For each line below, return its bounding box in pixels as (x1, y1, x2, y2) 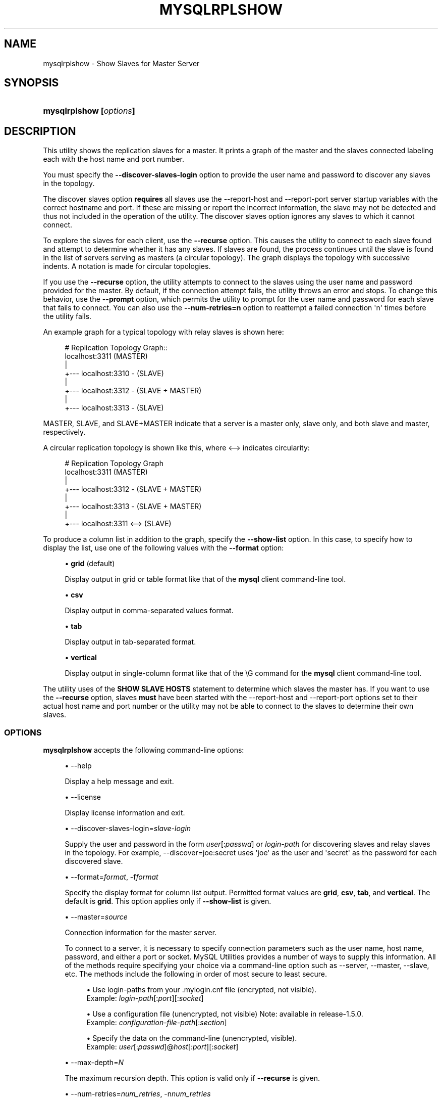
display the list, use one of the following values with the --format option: (43, 543, 284, 553)
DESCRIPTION (4, 124, 76, 137)
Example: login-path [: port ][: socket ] (86, 994, 204, 1003)
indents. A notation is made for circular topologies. (43, 262, 211, 271)
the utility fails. (43, 312, 92, 321)
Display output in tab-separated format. (65, 637, 196, 647)
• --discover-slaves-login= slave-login (65, 824, 191, 833)
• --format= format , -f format (65, 873, 158, 882)
